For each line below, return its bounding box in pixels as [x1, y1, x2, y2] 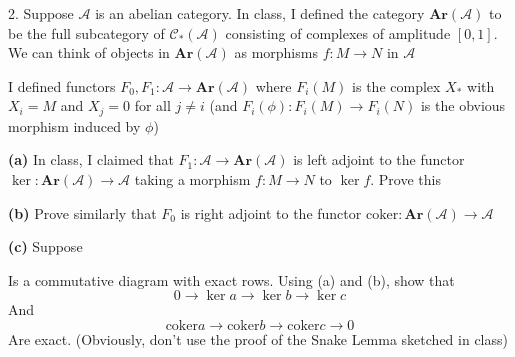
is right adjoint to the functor [180, 202, 362, 223]
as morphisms [234, 42, 318, 63]
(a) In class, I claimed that [8, 149, 174, 170]
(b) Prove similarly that [8, 202, 157, 223]
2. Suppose [8, 3, 74, 23]
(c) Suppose [8, 236, 83, 257]
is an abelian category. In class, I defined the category [95, 3, 425, 23]
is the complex [352, 75, 441, 96]
